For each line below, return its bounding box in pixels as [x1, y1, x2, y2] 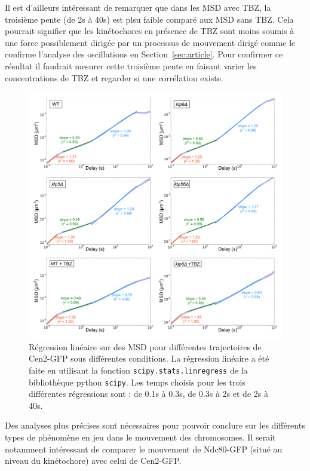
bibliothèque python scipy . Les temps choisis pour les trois [29, 375, 245, 388]
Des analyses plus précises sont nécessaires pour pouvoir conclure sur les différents [5, 419, 305, 432]
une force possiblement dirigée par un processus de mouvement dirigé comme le [5, 36, 296, 48]
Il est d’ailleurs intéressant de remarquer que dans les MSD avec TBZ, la [5, 1, 271, 13]
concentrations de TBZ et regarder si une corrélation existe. [5, 71, 223, 84]
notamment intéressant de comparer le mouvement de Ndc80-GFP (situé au [5, 442, 283, 455]
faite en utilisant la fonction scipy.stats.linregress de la [29, 363, 248, 376]
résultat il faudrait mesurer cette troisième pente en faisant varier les [5, 59, 257, 72]
